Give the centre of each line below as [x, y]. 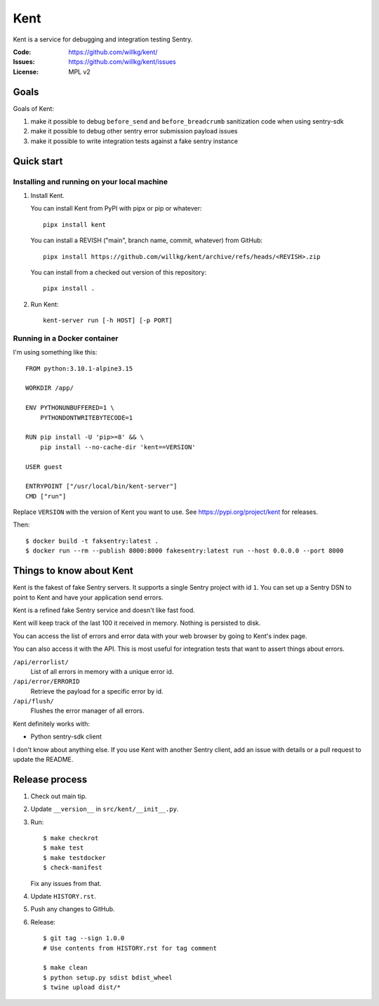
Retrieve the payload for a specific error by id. [97, 691]
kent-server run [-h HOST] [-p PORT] [108, 320]
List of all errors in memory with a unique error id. [102, 671]
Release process [50, 779]
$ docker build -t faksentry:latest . [92, 541]
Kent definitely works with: [52, 724]
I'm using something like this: [55, 352]
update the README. [43, 760]
